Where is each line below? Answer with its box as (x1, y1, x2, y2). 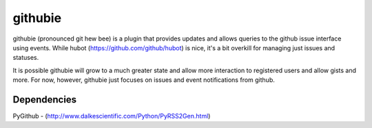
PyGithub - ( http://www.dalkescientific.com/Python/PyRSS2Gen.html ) (12, 112, 211, 120)
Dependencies (12, 94, 77, 105)
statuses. (12, 54, 39, 62)
